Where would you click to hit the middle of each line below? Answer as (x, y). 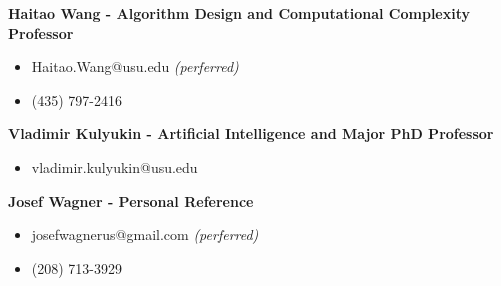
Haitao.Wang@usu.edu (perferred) (135, 66)
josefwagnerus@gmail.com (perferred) (145, 234)
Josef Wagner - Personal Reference (131, 200)
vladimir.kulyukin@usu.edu (114, 166)
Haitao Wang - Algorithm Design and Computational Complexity (239, 13)
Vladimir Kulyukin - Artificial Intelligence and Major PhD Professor (251, 133)
